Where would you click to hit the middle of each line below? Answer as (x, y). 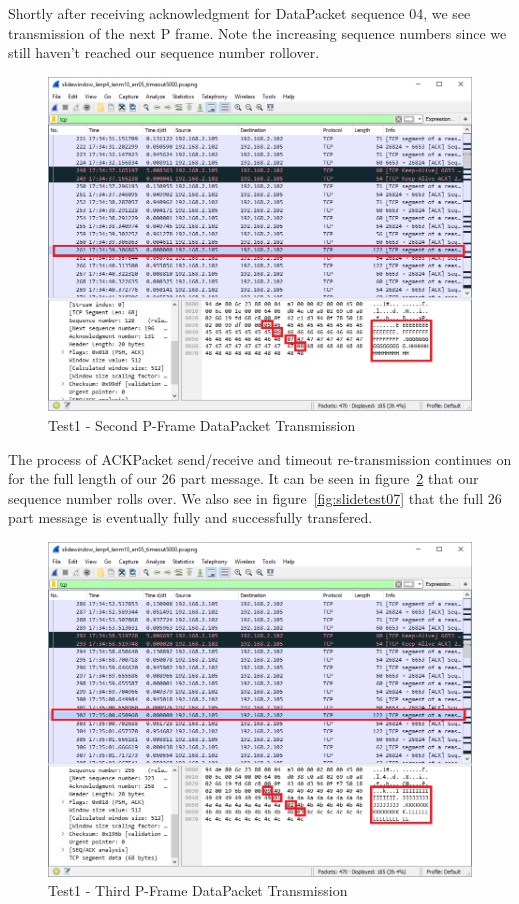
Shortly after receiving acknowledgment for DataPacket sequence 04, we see (239, 13)
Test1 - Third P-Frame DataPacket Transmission (198, 890)
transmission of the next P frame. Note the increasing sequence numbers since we (257, 32)
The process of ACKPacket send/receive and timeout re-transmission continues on (260, 458)
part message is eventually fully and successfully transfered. (190, 517)
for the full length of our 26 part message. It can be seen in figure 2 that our (243, 478)
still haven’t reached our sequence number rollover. (164, 52)
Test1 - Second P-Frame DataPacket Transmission (202, 424)
